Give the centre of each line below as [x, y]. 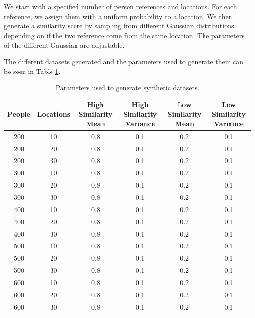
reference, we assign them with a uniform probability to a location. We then [118, 16]
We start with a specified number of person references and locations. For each [121, 6]
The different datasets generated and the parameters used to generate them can [124, 61]
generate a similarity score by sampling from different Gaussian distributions [119, 26]
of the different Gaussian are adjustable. [64, 45]
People [19, 114]
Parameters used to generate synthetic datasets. [127, 87]
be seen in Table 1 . [32, 71]
